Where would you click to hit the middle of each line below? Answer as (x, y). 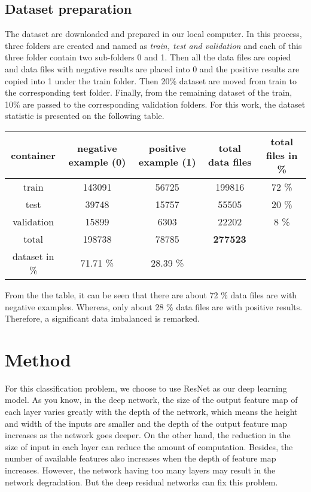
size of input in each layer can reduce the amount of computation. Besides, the (149, 446)
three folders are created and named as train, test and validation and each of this (153, 45)
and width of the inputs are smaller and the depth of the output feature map (146, 423)
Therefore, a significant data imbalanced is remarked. (102, 318)
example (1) (167, 162)
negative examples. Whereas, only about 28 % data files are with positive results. (154, 306)
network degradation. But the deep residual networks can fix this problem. (141, 482)
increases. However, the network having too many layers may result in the (140, 470)
